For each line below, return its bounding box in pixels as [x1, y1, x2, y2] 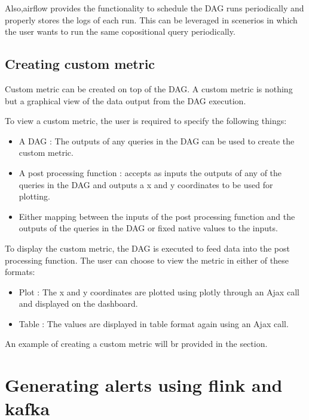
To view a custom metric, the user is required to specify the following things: [5, 114, 287, 127]
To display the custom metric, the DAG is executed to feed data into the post [5, 241, 290, 254]
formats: [5, 265, 35, 278]
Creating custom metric [5, 55, 155, 73]
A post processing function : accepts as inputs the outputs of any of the [19, 166, 282, 179]
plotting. [19, 190, 50, 203]
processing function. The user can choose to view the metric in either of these [5, 253, 289, 266]
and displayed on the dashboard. [19, 297, 138, 310]
